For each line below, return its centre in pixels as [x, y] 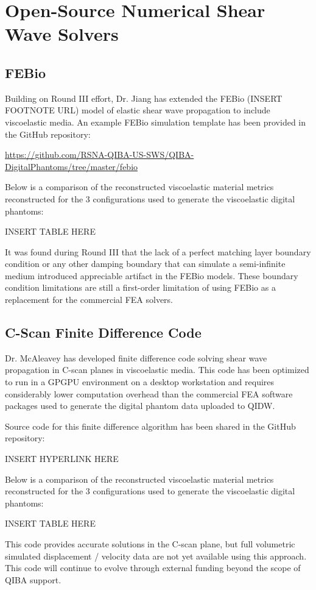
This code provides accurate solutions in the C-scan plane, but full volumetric [150, 544]
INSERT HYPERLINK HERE [62, 459]
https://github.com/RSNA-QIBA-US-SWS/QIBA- [100, 155]
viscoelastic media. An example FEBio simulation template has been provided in [156, 122]
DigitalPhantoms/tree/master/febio [72, 166]
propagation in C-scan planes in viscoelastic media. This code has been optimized [157, 370]
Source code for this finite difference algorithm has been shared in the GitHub [150, 426]
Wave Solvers [62, 34]
